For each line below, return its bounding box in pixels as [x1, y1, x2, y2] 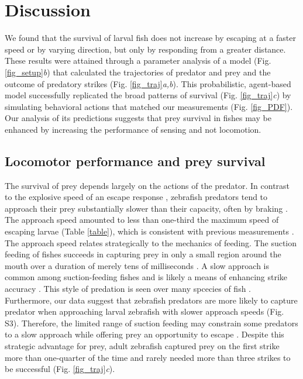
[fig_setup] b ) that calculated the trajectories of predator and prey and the [5, 66, 271, 78]
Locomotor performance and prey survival [5, 151, 266, 170]
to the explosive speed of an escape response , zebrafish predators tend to [5, 191, 268, 203]
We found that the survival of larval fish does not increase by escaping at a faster [5, 32, 297, 44]
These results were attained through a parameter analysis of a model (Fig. [5, 54, 271, 67]
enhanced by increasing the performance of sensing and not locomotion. [5, 123, 261, 135]
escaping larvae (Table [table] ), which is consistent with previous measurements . [5, 225, 294, 237]
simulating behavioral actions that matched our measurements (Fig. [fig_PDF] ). [5, 100, 293, 112]
